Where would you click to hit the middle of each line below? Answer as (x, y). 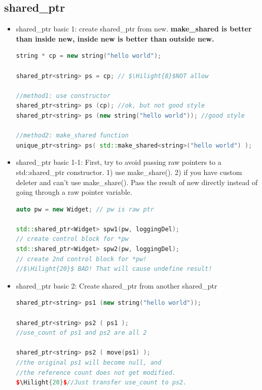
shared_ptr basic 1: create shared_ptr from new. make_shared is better (134, 29)
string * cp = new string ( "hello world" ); (89, 56)
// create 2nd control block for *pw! (81, 259)
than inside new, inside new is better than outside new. (115, 38)
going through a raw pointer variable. (74, 192)
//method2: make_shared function (72, 136)
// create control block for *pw (72, 239)
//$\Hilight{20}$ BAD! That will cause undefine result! (114, 269)
